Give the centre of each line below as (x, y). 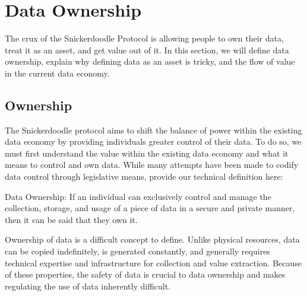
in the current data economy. (57, 73)
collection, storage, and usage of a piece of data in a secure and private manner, (150, 208)
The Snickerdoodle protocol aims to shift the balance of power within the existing (153, 130)
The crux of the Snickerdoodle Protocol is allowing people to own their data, (144, 38)
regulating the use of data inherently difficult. (88, 286)
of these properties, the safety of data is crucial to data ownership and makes (145, 274)
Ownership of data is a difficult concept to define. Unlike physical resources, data (152, 239)
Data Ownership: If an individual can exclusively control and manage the (138, 196)
